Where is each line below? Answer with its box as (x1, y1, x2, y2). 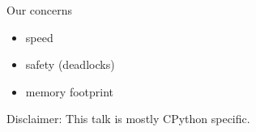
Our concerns (6, 2, 73, 18)
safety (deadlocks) (25, 56, 115, 73)
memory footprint (25, 83, 114, 100)
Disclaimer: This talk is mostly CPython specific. (6, 110, 250, 127)
